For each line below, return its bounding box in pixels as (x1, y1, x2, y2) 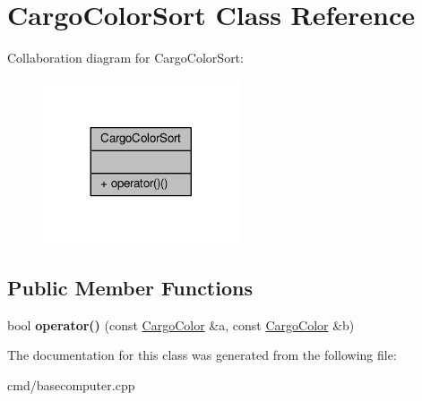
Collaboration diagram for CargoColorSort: (7, 48, 244, 67)
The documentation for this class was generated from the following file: (7, 346, 397, 364)
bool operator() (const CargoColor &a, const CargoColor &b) (7, 315, 355, 334)
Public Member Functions (7, 273, 253, 301)
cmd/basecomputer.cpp (7, 375, 135, 394)
